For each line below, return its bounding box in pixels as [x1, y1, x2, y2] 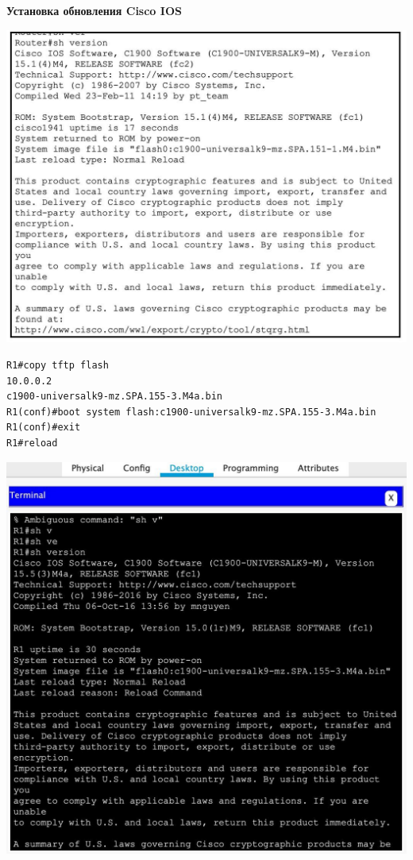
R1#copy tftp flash [6, 359, 109, 371]
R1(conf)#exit [6, 422, 81, 434]
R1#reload [6, 437, 58, 449]
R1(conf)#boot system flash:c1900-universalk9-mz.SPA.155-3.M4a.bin [6, 406, 376, 418]
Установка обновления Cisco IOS [6, 2, 182, 18]
